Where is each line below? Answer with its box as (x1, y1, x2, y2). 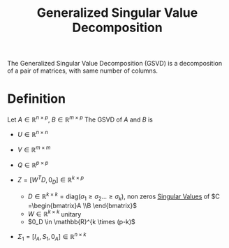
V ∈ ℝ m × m (17, 145, 51, 154)
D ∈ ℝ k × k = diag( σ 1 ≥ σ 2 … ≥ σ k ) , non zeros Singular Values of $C (27, 191, 220, 202)
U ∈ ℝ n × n (17, 129, 49, 139)
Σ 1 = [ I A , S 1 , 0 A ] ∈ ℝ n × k (17, 231, 87, 242)
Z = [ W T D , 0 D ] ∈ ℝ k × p (17, 175, 84, 186)
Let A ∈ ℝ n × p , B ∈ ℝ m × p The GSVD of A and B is (7, 114, 154, 124)
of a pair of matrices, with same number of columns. (7, 66, 158, 75)
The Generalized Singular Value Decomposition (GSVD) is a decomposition (7, 59, 222, 68)
